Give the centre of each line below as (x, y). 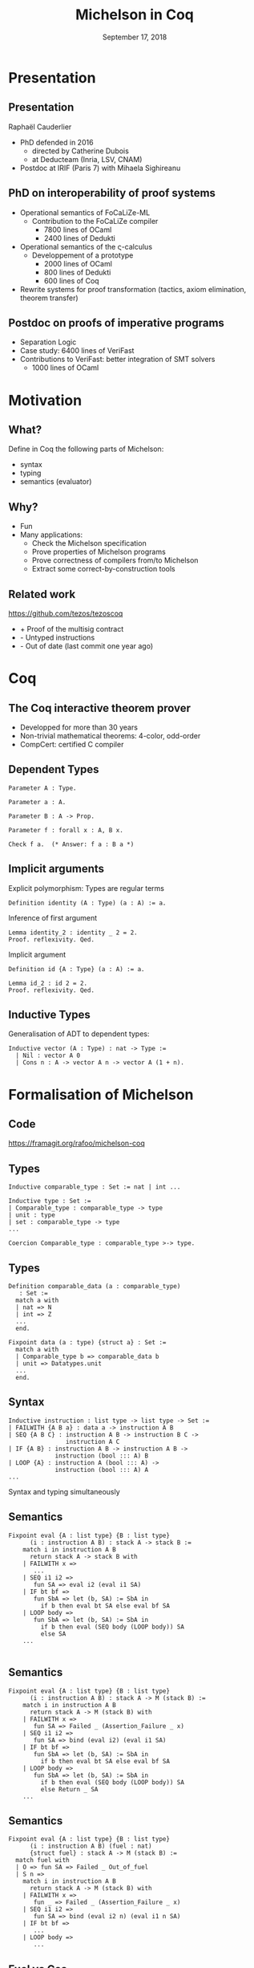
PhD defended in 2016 (56, 142)
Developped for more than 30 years (79, 727)
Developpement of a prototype (83, 255)
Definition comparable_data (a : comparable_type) (95, 1287)
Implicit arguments (56, 869)
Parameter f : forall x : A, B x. (66, 830)
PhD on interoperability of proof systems (112, 193)
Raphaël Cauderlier (40, 127)
